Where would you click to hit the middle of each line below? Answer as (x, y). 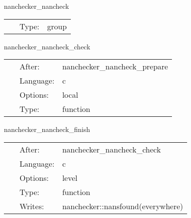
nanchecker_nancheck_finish (47, 129)
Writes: (32, 206)
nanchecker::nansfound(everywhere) (123, 206)
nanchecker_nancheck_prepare (115, 66)
